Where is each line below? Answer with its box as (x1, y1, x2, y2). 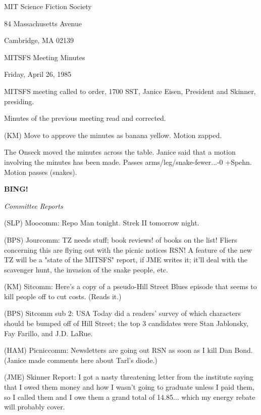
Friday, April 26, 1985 (4, 69, 72, 79)
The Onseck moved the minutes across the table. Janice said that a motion (4, 147, 236, 157)
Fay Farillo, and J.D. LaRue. (4, 328, 93, 338)
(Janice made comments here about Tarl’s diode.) (4, 354, 158, 365)
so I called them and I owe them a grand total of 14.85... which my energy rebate (4, 391, 255, 402)
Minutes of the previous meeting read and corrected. (4, 113, 166, 123)
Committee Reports (4, 200, 63, 211)
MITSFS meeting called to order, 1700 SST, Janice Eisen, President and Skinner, (4, 85, 256, 96)
